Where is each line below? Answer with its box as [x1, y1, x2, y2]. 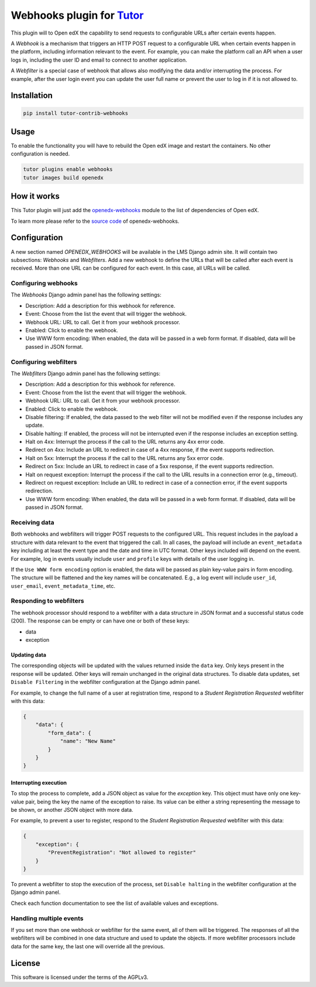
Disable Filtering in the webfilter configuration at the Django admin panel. [11, 679, 201, 686]
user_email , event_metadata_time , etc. [11, 582, 116, 589]
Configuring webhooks [11, 279, 78, 287]
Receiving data [11, 518, 55, 526]
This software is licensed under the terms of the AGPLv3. [11, 974, 149, 981]
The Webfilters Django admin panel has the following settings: [11, 370, 161, 377]
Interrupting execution [11, 779, 67, 786]
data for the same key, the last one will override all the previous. [11, 942, 165, 949]
